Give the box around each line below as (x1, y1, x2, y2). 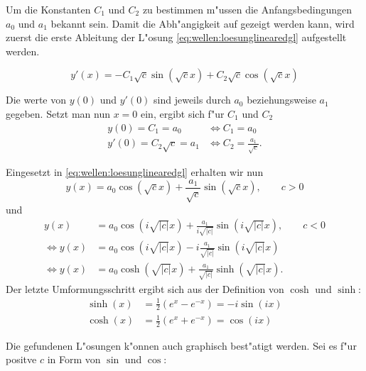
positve (6, 352, 37, 367)
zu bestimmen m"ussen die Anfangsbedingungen (142, 2, 352, 16)
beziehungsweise (247, 92, 316, 107)
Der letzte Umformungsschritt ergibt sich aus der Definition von (6, 281, 284, 296)
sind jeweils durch (154, 92, 231, 107)
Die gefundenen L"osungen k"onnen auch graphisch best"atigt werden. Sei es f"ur (6, 338, 357, 353)
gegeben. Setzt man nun (6, 106, 110, 121)
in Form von (47, 352, 101, 367)
